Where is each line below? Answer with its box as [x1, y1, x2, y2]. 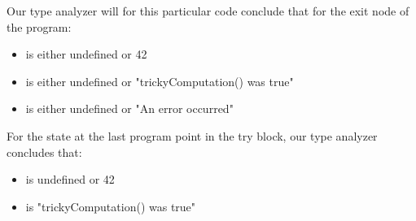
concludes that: [7, 143, 82, 160]
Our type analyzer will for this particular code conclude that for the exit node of [7, 2, 409, 19]
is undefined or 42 [25, 171, 115, 188]
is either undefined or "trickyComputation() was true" [25, 72, 294, 89]
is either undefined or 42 [25, 45, 147, 63]
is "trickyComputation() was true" [25, 197, 196, 214]
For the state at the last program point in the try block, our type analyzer [7, 127, 378, 144]
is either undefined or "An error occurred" [25, 100, 234, 117]
